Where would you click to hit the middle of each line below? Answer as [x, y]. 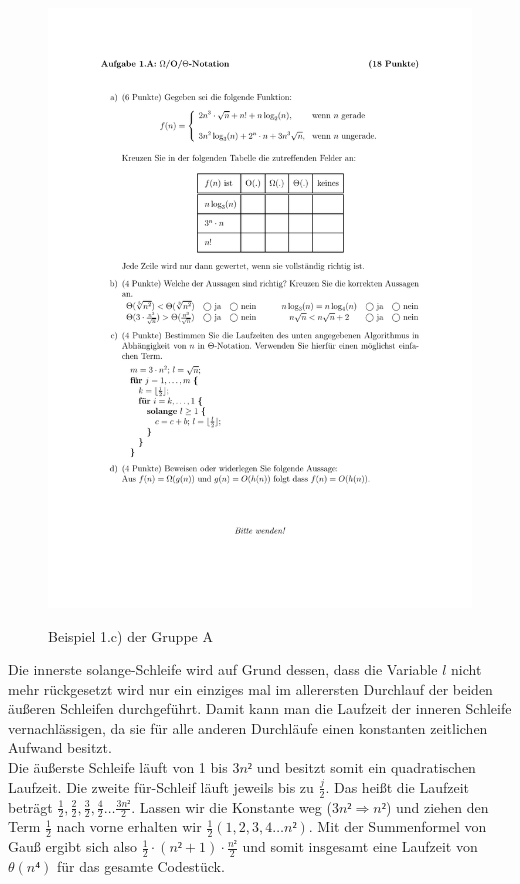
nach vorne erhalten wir [129, 826]
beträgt [30, 806]
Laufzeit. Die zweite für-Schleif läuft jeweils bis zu [161, 786]
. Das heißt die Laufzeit [397, 786]
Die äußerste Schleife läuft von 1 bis [118, 767]
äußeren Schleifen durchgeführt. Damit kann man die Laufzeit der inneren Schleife [260, 708]
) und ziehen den [437, 806]
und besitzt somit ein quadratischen [366, 767]
